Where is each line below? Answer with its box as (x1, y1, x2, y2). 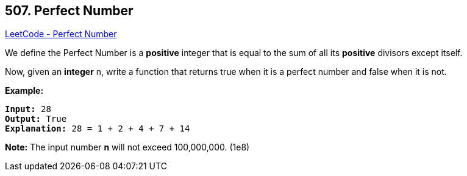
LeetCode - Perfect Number (5, 29, 117, 40)
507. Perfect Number (5, 3, 134, 18)
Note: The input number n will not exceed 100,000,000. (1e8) (5, 142, 250, 153)
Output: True (5, 114, 67, 124)
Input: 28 (5, 104, 51, 114)
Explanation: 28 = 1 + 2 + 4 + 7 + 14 (5, 124, 190, 134)
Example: (5, 85, 44, 96)
